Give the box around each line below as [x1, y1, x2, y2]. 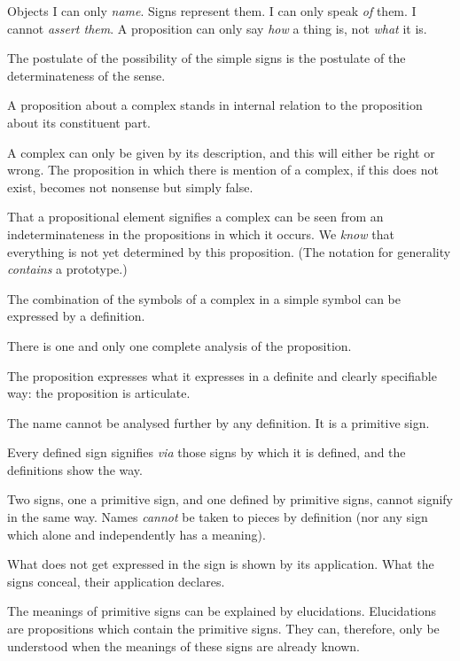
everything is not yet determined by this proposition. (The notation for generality [7, 242, 451, 261]
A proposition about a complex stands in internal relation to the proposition [7, 96, 423, 114]
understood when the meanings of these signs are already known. [7, 636, 360, 655]
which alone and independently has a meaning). [7, 525, 266, 543]
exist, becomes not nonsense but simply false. [7, 177, 253, 196]
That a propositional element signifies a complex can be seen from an [7, 207, 384, 226]
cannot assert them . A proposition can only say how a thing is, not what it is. [7, 19, 427, 37]
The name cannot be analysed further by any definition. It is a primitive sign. [7, 413, 430, 432]
